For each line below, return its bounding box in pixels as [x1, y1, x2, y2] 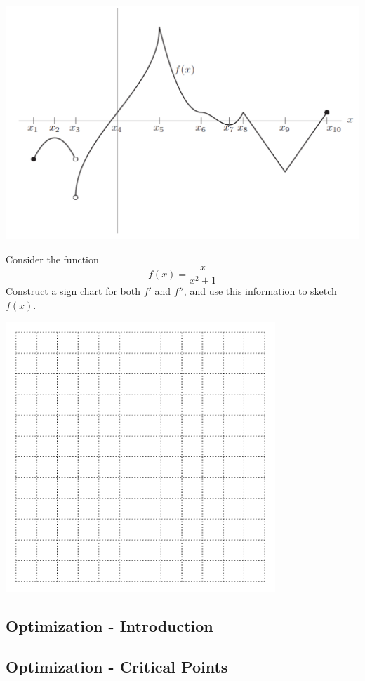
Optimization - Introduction [6, 614, 213, 636]
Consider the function [6, 251, 99, 266]
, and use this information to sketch [183, 284, 337, 298]
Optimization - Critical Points [6, 656, 228, 677]
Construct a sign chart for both [6, 284, 141, 298]
